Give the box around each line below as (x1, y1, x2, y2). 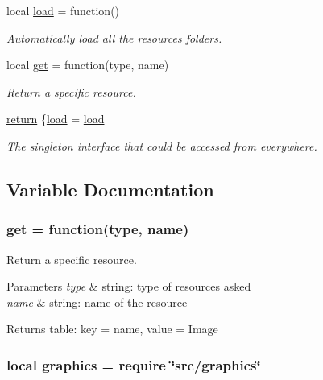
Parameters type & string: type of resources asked (6, 278, 251, 295)
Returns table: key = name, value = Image (6, 320, 218, 337)
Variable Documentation (6, 176, 214, 201)
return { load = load (6, 110, 105, 127)
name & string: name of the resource (6, 293, 188, 310)
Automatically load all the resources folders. (6, 29, 222, 46)
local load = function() (6, 2, 120, 19)
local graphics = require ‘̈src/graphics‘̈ (6, 354, 261, 374)
